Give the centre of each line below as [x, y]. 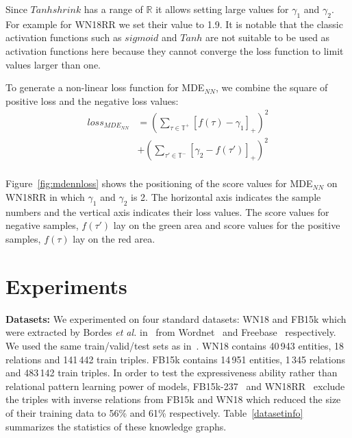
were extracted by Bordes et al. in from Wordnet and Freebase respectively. [171, 332]
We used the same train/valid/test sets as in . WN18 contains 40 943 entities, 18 [175, 345]
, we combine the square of [272, 87]
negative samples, [42, 225]
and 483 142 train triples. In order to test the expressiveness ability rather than [172, 373]
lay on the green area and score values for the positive [227, 225]
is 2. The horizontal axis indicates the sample [226, 197]
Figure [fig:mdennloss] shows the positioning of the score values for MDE [159, 183]
